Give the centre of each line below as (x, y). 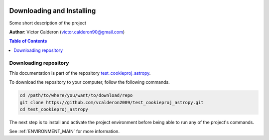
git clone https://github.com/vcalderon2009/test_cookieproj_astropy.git (112, 102)
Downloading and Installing (53, 11)
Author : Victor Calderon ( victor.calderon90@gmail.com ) (67, 32)
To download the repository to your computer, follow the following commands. (89, 82)
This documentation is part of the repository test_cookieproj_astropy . (80, 73)
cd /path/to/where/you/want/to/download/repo (76, 95)
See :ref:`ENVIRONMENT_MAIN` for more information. (64, 132)
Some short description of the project (48, 23)
